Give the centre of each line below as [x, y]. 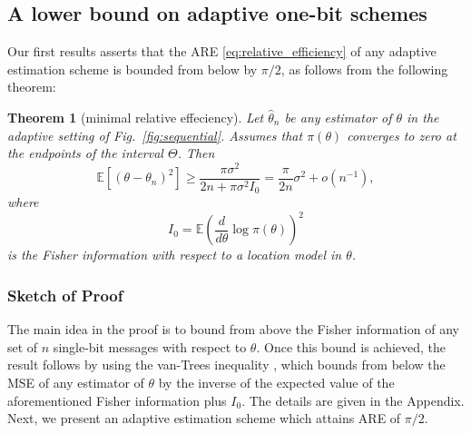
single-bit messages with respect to [150, 346]
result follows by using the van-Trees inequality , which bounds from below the [226, 365]
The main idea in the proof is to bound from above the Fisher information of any [233, 329]
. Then [196, 153]
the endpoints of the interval [85, 153]
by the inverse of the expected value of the [276, 383]
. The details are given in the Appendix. [353, 400]
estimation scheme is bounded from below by [132, 69]
